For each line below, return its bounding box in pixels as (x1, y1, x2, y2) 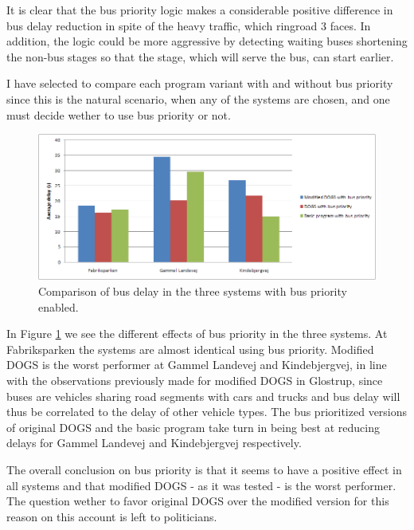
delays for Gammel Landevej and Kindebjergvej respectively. (6, 434, 302, 451)
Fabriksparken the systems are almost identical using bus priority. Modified (6, 340, 374, 357)
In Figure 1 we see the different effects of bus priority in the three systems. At (6, 325, 388, 342)
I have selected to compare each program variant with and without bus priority (6, 75, 393, 92)
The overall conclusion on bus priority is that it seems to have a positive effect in (6, 461, 402, 477)
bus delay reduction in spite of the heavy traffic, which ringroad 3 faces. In (6, 17, 371, 33)
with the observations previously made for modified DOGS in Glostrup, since (6, 372, 383, 389)
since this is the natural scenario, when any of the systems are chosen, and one (6, 90, 390, 107)
